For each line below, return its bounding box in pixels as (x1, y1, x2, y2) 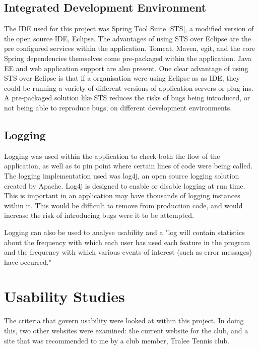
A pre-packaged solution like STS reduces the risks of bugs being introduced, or (4, 92, 250, 103)
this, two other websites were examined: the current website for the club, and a (4, 325, 248, 335)
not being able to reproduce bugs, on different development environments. (4, 102, 232, 112)
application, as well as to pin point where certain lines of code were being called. (4, 160, 253, 171)
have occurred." (4, 256, 51, 267)
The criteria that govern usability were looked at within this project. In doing (4, 315, 244, 326)
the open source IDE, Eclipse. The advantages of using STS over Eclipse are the (4, 33, 251, 43)
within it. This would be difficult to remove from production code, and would (4, 200, 243, 210)
